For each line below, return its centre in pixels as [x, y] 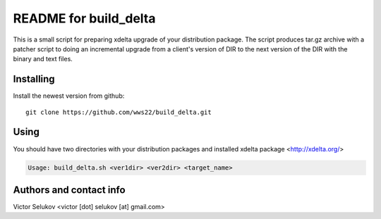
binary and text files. [43, 59]
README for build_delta [84, 18]
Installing [34, 79]
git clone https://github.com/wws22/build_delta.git [119, 112]
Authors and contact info [69, 190]
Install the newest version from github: [69, 96]
